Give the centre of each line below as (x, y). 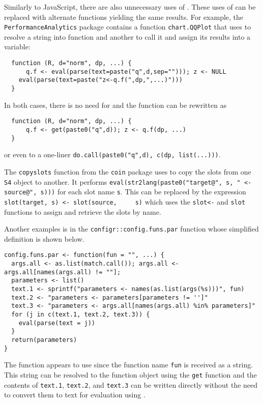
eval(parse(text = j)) (57, 323)
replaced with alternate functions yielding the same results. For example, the (124, 17)
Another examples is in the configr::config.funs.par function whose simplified (131, 229)
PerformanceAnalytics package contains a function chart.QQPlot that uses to (128, 27)
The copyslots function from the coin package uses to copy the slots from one (128, 171)
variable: (17, 47)
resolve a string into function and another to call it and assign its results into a (127, 36)
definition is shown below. (44, 238)
